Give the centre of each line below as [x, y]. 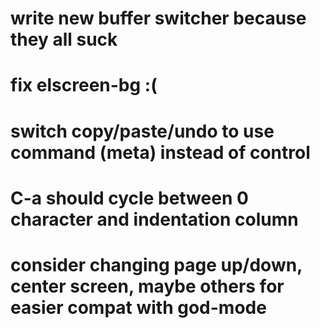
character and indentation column [154, 219]
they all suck [64, 39]
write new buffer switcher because [158, 18]
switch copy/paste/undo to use [142, 131]
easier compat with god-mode [138, 307]
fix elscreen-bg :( [84, 85]
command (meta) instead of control [160, 152]
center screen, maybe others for [147, 286]
